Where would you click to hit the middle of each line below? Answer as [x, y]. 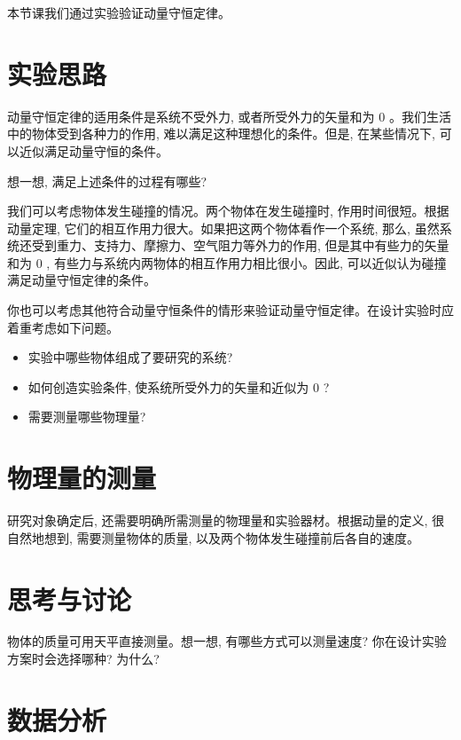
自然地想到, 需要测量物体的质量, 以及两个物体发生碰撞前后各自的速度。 [214, 537]
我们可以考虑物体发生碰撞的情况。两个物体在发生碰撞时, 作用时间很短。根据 [228, 211]
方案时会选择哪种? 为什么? [83, 659]
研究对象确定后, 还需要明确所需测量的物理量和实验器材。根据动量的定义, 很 [226, 520]
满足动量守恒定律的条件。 [82, 280]
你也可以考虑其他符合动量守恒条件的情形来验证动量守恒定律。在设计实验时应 [230, 310]
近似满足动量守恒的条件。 [94, 150]
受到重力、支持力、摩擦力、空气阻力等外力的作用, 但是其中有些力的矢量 [240, 245]
